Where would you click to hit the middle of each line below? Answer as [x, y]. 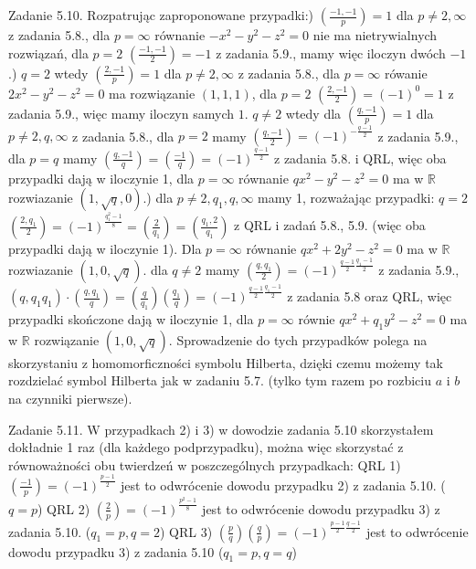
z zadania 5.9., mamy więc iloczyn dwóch [331, 53]
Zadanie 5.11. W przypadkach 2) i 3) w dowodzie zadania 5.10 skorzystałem [221, 429]
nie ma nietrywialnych [375, 35]
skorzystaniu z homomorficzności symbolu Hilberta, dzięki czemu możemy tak [226, 362]
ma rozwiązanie [152, 93]
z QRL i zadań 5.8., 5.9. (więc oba [330, 225]
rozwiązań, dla [48, 53]
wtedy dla [313, 113]
